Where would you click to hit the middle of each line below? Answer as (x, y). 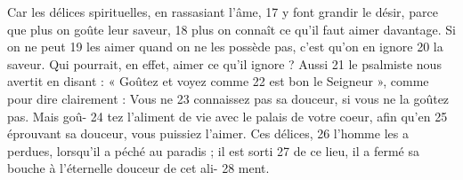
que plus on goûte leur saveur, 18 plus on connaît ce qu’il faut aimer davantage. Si (231, 29)
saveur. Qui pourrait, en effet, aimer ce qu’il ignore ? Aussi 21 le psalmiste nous (224, 63)
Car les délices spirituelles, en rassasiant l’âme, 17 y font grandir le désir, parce (223, 12)
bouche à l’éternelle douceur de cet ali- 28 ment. (138, 168)
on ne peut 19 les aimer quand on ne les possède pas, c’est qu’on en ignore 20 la (225, 47)
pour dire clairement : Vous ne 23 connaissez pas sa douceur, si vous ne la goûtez (228, 98)
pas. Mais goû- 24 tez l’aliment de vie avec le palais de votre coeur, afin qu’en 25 (227, 116)
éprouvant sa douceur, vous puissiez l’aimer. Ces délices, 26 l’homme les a (208, 133)
